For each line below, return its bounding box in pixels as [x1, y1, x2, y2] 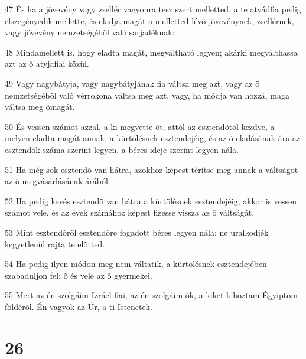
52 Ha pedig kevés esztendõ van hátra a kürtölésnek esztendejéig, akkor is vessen [5, 194, 297, 207]
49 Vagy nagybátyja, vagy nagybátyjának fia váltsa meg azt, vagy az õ [5, 77, 260, 89]
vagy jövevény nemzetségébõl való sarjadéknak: [5, 26, 175, 38]
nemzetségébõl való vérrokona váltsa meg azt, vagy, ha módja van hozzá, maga [5, 89, 290, 101]
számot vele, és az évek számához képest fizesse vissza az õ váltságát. [5, 206, 255, 218]
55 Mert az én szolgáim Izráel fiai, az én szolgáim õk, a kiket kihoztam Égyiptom [5, 289, 298, 301]
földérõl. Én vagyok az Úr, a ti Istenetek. [5, 300, 153, 312]
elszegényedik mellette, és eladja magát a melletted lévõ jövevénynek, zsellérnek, [5, 14, 294, 27]
